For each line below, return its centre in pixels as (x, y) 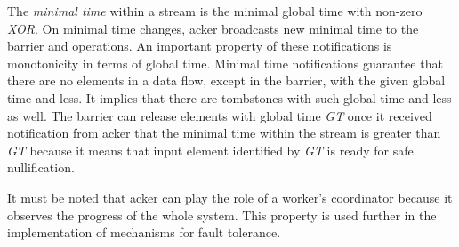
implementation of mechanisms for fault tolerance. (144, 232)
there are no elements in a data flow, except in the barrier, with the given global (226, 80)
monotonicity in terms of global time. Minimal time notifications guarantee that (225, 63)
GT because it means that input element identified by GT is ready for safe (210, 150)
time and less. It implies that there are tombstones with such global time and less (229, 97)
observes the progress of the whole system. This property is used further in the (222, 215)
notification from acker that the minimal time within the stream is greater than (224, 133)
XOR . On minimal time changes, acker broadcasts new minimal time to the (213, 28)
